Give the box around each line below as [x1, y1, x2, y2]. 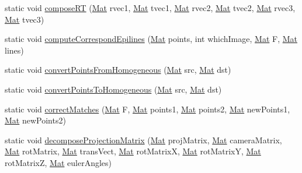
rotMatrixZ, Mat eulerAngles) [5, 156, 112, 168]
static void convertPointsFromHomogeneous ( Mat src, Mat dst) [5, 63, 231, 76]
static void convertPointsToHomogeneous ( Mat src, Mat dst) [5, 83, 222, 95]
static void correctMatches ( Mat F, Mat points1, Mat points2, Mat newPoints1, [5, 103, 290, 115]
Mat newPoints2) [5, 114, 66, 126]
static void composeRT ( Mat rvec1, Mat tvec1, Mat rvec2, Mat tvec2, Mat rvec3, [5, 2, 296, 13]
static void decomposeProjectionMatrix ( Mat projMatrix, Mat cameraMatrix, [5, 133, 282, 146]
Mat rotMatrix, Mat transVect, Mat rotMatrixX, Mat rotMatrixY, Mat [5, 145, 261, 157]
